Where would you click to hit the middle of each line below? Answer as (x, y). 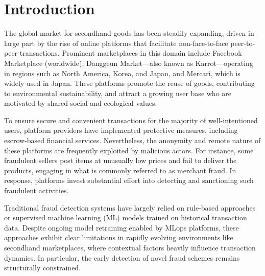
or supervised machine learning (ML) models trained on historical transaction (126, 217)
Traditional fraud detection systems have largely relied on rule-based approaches (130, 207)
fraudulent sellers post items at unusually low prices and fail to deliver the (121, 160)
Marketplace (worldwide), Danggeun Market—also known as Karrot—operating (129, 63)
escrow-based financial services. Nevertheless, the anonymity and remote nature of (132, 140)
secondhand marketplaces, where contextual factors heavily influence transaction (130, 247)
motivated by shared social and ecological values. (81, 103)
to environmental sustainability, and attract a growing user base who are (118, 93)
